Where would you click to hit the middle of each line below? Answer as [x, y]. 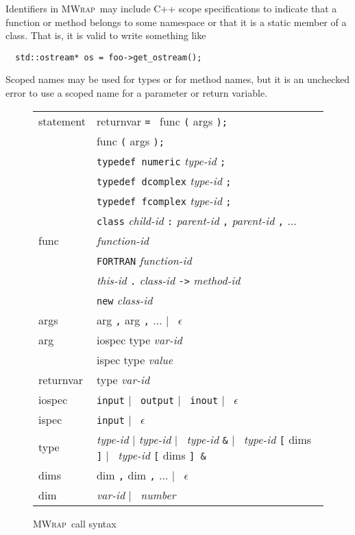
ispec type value [135, 359]
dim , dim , [126, 475]
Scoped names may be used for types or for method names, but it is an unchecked [178, 79]
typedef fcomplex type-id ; [164, 200]
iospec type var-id [139, 340]
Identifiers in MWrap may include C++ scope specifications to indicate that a [171, 8]
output [158, 400]
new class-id [124, 300]
